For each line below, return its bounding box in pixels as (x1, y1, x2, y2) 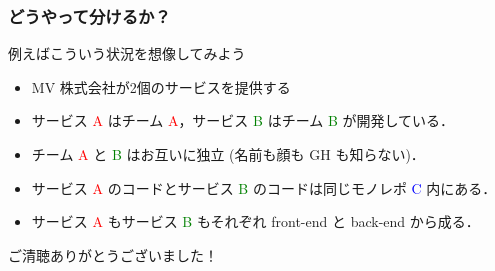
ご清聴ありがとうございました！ (8, 244, 218, 265)
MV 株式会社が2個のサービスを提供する (31, 76, 291, 97)
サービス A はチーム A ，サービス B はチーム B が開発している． (31, 110, 455, 131)
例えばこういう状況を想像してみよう (8, 43, 246, 64)
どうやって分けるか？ (8, 3, 171, 28)
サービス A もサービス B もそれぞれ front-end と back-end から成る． (31, 211, 480, 232)
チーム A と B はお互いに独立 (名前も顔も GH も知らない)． (31, 144, 425, 164)
